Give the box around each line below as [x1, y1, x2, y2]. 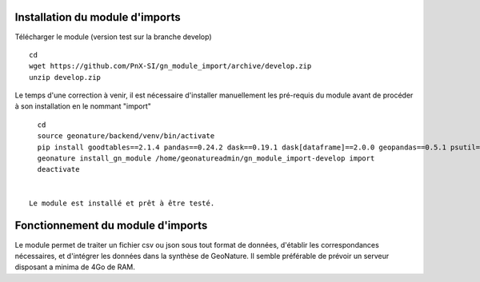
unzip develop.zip [29, 73, 102, 81]
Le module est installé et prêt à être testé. [29, 198, 215, 208]
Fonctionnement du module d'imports [14, 219, 208, 232]
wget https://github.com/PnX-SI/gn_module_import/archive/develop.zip [29, 62, 312, 71]
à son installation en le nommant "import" [14, 101, 152, 111]
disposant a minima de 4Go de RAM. [14, 262, 136, 272]
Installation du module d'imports [14, 10, 181, 24]
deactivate [37, 165, 80, 174]
